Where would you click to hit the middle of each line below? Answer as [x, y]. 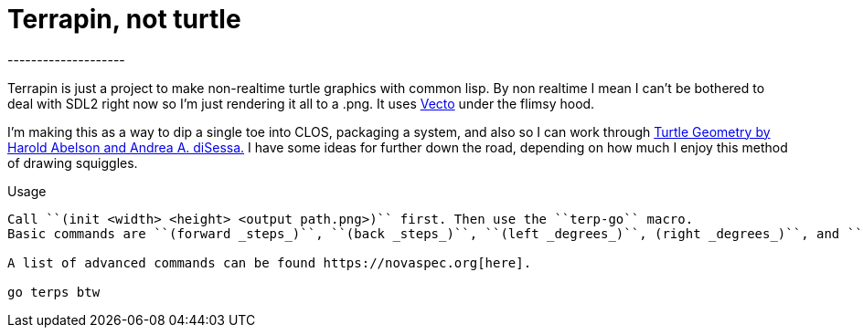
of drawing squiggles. [73, 162]
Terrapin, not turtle [124, 19]
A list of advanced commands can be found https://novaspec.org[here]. [270, 262]
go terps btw [54, 292]
